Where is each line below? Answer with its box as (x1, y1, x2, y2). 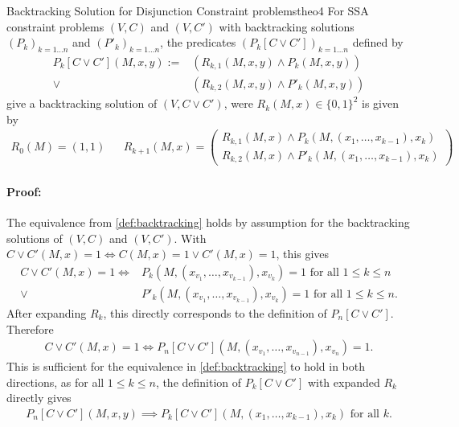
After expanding (6, 304, 87, 321)
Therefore (6, 320, 54, 337)
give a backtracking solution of (6, 95, 158, 112)
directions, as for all (6, 373, 105, 390)
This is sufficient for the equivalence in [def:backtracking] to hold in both (6, 358, 366, 375)
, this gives (276, 245, 330, 262)
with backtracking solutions (219, 18, 354, 35)
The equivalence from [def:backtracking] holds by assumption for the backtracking (6, 214, 410, 231)
